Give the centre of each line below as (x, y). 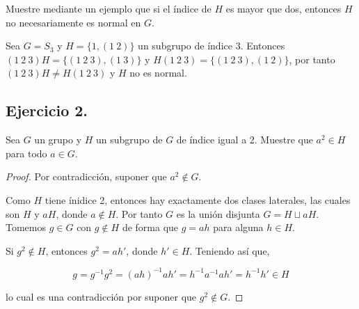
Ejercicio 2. (47, 110)
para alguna (238, 227)
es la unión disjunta (218, 213)
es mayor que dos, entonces (284, 8)
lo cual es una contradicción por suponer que (101, 296)
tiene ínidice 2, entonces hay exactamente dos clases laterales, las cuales (198, 199)
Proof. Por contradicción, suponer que (86, 176)
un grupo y (58, 140)
